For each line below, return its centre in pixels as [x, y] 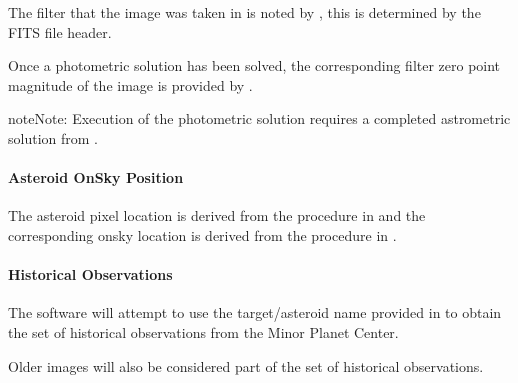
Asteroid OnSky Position [96, 177]
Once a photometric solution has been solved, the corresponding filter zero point [254, 65]
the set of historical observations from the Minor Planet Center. [203, 331]
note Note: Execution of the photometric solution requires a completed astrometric [259, 118]
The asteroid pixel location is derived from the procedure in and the [217, 215]
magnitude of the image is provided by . [130, 84]
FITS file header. [60, 31]
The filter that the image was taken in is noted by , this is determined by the [244, 12]
